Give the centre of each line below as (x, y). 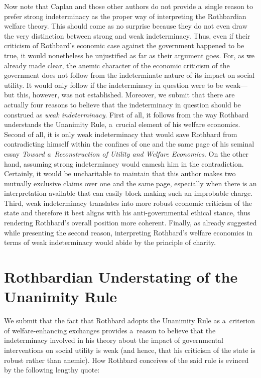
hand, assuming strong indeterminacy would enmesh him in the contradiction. (124, 163)
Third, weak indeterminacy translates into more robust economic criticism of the (128, 203)
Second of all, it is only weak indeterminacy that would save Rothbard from (121, 134)
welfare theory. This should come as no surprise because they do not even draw (126, 26)
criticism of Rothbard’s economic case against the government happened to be (124, 45)
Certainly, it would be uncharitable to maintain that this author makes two (120, 173)
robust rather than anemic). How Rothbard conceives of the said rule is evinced (126, 360)
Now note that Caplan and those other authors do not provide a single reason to (128, 6)
